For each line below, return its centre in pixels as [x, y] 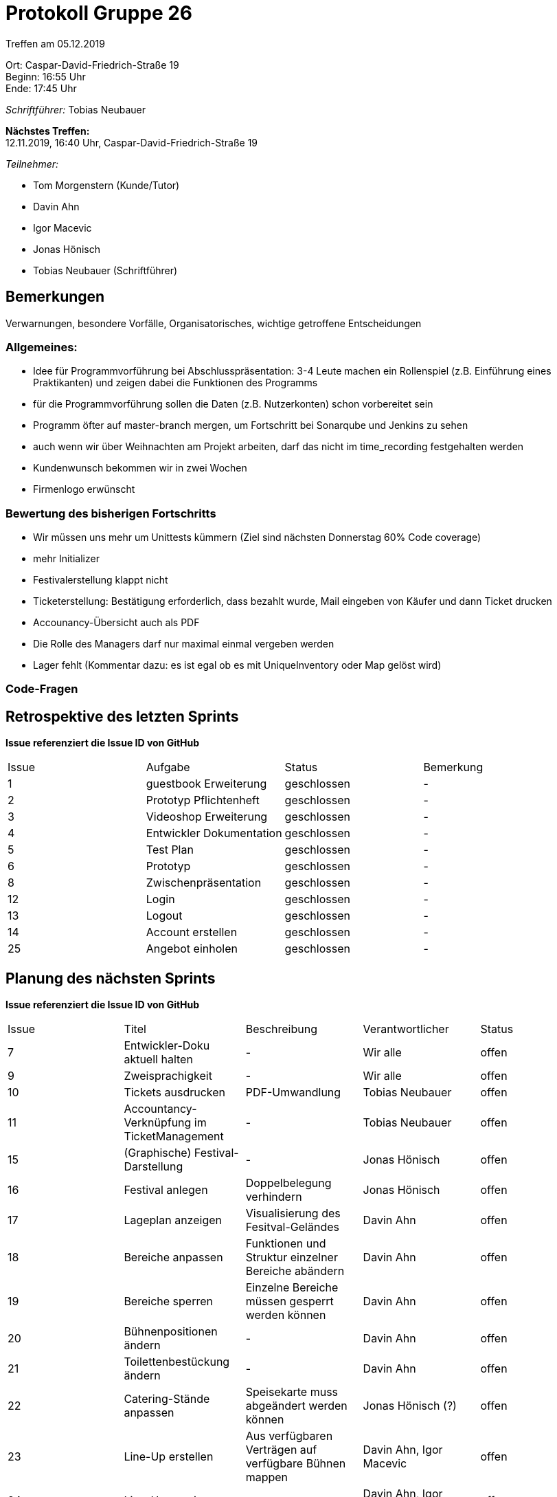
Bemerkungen [55, 297]
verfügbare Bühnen [296, 1464]
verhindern [274, 1197]
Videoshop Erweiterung [207, 817]
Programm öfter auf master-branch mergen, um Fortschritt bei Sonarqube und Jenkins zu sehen [251, 425]
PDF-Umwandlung [293, 1093]
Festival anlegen [166, 1190]
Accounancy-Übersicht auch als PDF [116, 623]
